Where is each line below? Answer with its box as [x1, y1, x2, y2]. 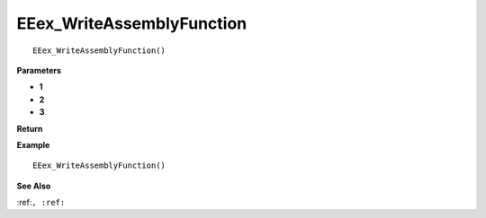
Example [16, 139, 50, 150]
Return [16, 123, 43, 134]
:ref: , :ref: [16, 197, 66, 208]
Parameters [16, 65, 62, 75]
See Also [16, 180, 51, 191]
